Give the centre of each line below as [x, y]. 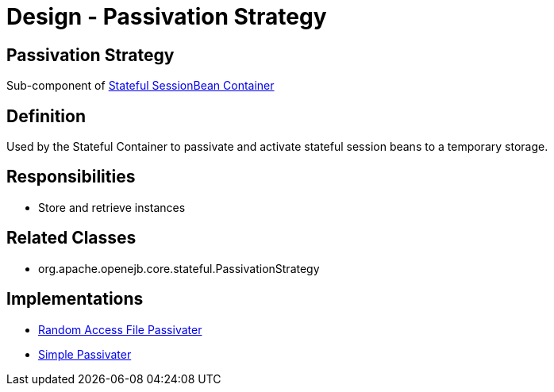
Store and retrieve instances [112, 207]
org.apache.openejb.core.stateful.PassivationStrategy [179, 268]
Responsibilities [71, 177]
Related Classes [71, 238]
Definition [46, 116]
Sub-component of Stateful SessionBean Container [140, 86]
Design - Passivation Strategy [167, 17]
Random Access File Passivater [120, 329]
